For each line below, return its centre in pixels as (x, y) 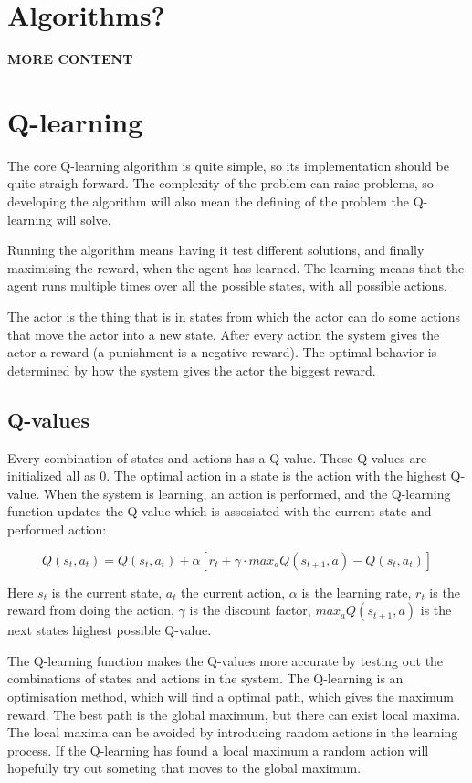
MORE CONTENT (70, 59)
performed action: (57, 529)
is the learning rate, (357, 592)
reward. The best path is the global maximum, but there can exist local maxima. (234, 714)
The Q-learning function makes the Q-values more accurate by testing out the (226, 660)
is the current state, (107, 592)
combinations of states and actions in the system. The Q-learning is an (205, 678)
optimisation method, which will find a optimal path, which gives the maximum (231, 696)
